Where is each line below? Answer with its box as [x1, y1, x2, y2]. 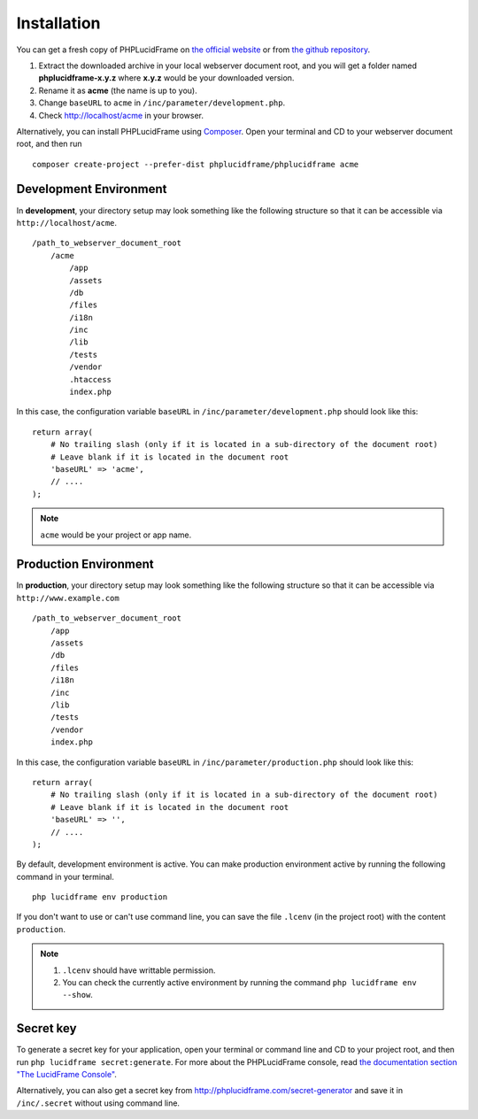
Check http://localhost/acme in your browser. [38, 110, 204, 120]
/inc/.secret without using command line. [16, 1098, 181, 1108]
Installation [16, 13, 101, 33]
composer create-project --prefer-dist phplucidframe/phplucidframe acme [32, 159, 359, 169]
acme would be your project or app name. [40, 529, 192, 540]
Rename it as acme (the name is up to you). [38, 85, 198, 96]
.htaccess [69, 374, 112, 384]
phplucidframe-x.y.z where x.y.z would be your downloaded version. [38, 73, 295, 83]
